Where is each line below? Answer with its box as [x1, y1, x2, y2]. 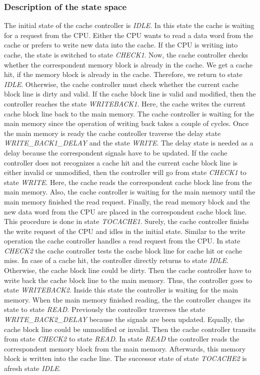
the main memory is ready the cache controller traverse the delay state [4, 127, 221, 138]
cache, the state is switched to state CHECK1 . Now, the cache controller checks [4, 49, 248, 59]
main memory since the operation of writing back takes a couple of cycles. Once [4, 118, 249, 128]
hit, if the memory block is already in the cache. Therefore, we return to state [4, 69, 242, 79]
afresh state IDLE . [4, 363, 61, 373]
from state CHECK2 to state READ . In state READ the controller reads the [4, 333, 239, 344]
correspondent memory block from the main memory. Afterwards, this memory [4, 343, 246, 353]
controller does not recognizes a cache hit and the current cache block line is [4, 157, 238, 167]
